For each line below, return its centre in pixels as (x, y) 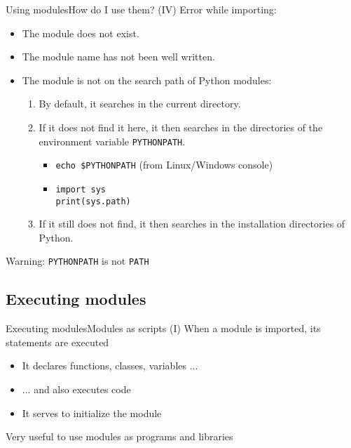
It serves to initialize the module (92, 413)
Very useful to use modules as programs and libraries (119, 436)
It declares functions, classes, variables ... (110, 365)
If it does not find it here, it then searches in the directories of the (181, 127)
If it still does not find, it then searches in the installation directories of (192, 224)
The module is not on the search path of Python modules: (147, 80)
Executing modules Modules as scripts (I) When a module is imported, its (163, 328)
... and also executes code (76, 389)
